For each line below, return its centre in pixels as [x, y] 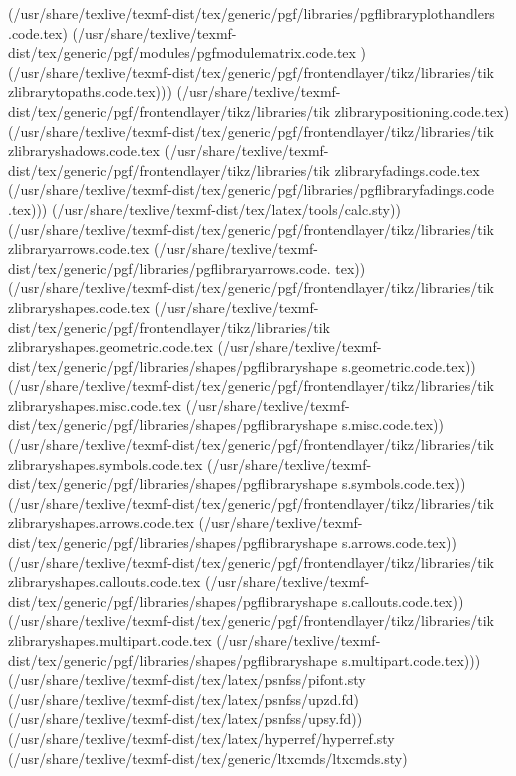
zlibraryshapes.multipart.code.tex [110, 640]
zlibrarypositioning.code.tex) [422, 110]
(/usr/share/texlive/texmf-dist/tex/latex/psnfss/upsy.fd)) [185, 718]
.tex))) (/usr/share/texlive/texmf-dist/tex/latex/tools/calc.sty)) [204, 208]
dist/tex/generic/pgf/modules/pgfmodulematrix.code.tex [182, 52]
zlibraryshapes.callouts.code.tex [104, 581]
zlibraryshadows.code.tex [84, 150]
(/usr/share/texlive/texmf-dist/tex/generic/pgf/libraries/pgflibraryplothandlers [251, 13]
